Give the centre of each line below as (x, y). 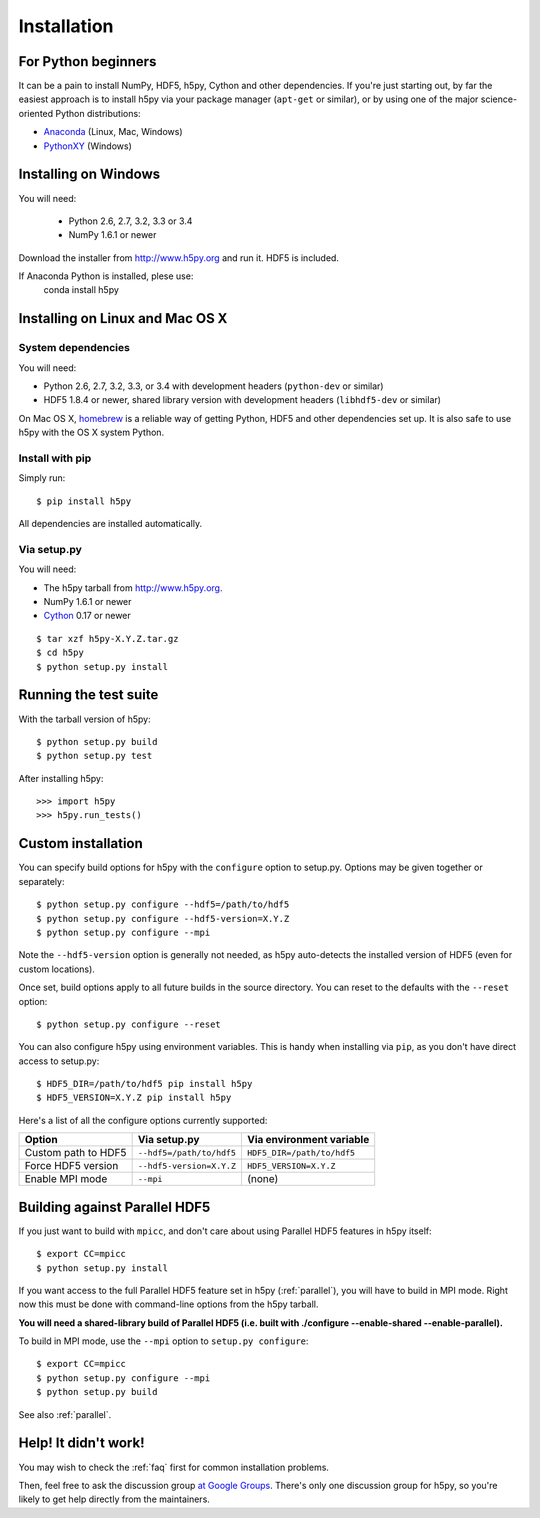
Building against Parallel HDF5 (114, 1206)
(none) (262, 1179)
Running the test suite (88, 695)
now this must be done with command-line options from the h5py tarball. (168, 1304)
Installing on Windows (89, 174)
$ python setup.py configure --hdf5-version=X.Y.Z (163, 918)
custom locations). (56, 969)
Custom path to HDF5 (75, 1153)
